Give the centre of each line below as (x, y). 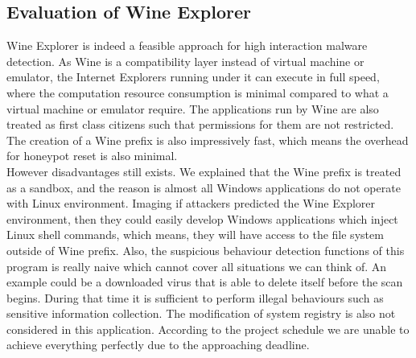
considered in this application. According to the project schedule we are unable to (208, 329)
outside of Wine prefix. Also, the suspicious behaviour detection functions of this (206, 250)
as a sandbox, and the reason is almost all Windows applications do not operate (204, 187)
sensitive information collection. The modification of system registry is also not (201, 313)
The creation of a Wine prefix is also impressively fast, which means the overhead (208, 140)
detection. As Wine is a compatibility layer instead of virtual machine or (185, 61)
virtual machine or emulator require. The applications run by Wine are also (193, 108)
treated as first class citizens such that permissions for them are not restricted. (200, 124)
